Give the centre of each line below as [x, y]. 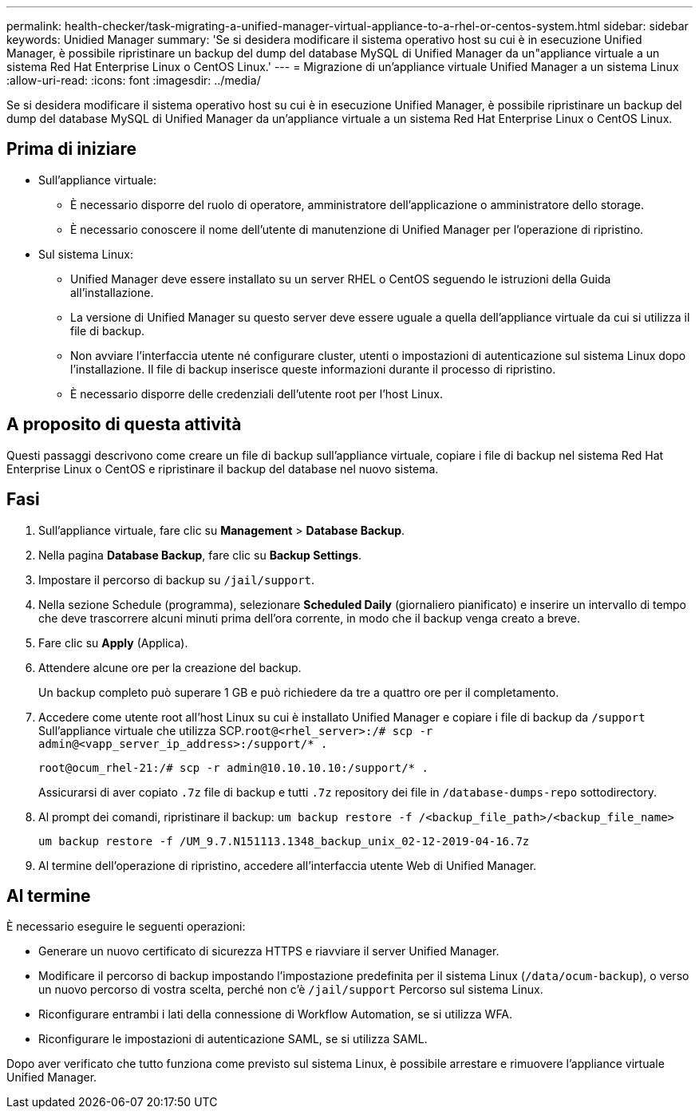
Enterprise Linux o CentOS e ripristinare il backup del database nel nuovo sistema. [223, 469]
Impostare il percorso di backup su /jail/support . [177, 579]
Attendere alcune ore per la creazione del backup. [170, 667]
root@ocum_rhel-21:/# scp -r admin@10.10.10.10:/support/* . [233, 767]
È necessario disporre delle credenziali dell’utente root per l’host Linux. [257, 393]
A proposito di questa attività [124, 425]
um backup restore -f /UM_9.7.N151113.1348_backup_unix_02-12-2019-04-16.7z [284, 841]
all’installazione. [112, 292]
